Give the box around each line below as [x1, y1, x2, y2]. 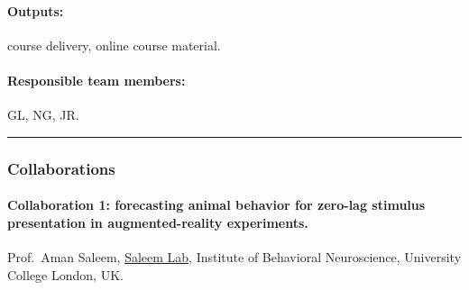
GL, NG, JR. [7, 105, 79, 124]
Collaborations [7, 157, 115, 179]
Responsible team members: [7, 70, 186, 89]
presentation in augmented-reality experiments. [7, 213, 308, 231]
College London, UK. [7, 265, 124, 284]
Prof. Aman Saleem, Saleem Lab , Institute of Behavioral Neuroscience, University [7, 248, 462, 267]
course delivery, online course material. [7, 35, 221, 54]
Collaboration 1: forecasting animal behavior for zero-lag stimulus [7, 195, 426, 214]
